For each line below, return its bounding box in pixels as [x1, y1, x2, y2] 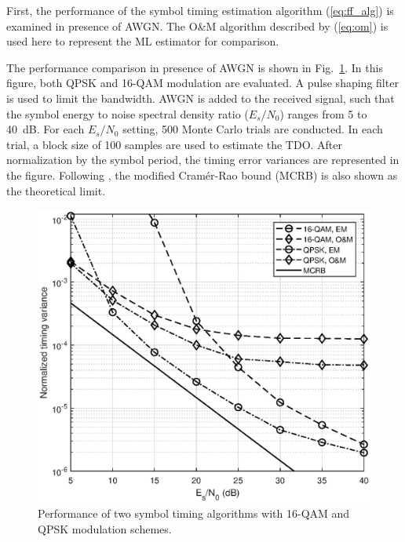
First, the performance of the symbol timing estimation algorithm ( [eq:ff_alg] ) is [6, 2, 394, 18]
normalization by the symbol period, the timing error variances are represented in [6, 151, 400, 168]
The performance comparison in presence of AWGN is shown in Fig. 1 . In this [6, 59, 383, 75]
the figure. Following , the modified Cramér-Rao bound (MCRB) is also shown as [6, 166, 398, 183]
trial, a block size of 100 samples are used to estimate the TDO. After [6, 136, 343, 152]
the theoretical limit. [6, 182, 106, 198]
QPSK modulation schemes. [38, 520, 172, 537]
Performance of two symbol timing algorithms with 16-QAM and [38, 505, 350, 522]
